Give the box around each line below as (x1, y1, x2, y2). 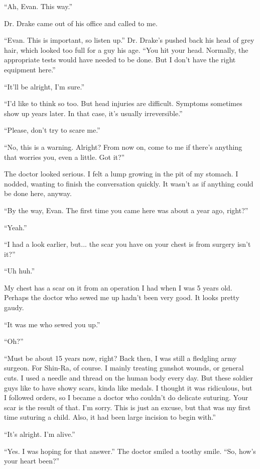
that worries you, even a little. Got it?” (4, 151, 125, 162)
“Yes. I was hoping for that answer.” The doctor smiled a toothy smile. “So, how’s (4, 445, 256, 456)
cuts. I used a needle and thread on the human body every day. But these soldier (4, 372, 253, 383)
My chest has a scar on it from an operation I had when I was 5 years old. (4, 282, 232, 293)
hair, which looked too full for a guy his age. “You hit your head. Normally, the (4, 44, 248, 55)
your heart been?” (4, 455, 60, 466)
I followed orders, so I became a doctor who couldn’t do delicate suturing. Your (4, 392, 248, 403)
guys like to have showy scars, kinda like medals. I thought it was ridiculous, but (4, 382, 252, 393)
